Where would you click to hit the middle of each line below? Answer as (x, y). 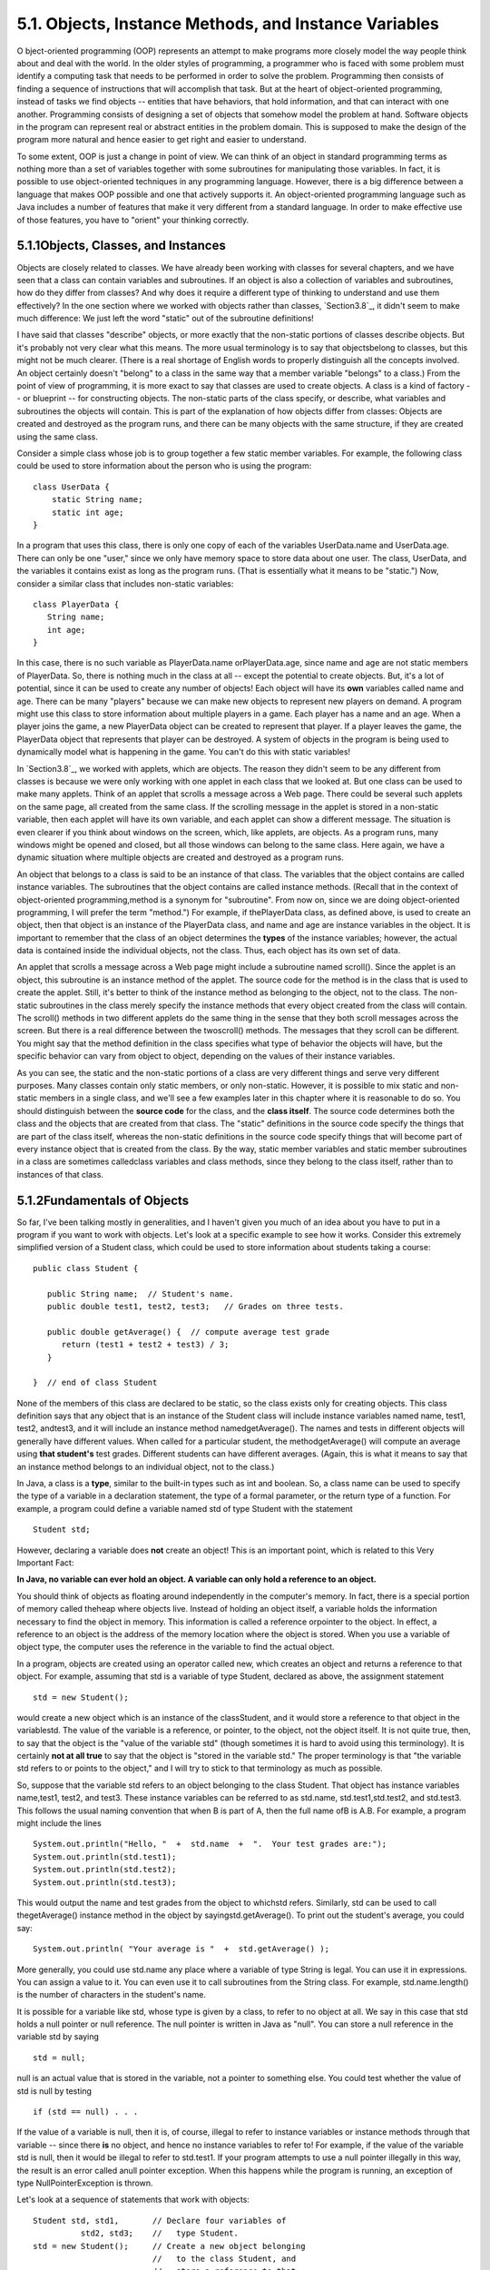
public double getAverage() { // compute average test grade (188, 1332)
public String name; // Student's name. (141, 1293)
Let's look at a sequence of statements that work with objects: (133, 2200)
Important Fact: (45, 1563)
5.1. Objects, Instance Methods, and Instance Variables (228, 24)
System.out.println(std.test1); (105, 1856)
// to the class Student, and (224, 2258)
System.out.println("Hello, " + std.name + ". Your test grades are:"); (210, 1844)
